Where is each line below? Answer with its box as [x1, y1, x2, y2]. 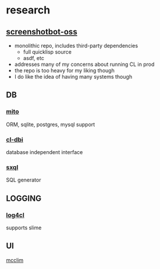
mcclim [6, 256, 24, 263]
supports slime [6, 224, 42, 231]
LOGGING [6, 193, 42, 203]
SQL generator [6, 176, 41, 184]
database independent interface [6, 148, 83, 155]
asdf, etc [23, 55, 45, 61]
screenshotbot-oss [6, 27, 77, 37]
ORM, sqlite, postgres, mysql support [6, 121, 95, 128]
